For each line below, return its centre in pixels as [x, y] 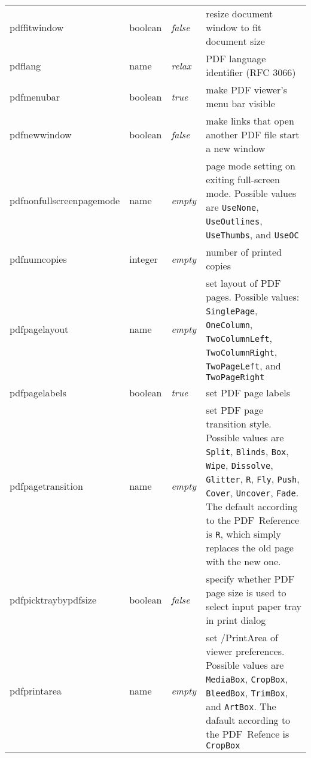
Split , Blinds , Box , [247, 451]
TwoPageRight [235, 377]
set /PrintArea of [242, 637]
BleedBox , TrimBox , [247, 692]
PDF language [236, 58]
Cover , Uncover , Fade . [252, 492]
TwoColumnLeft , [239, 338]
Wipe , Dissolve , [240, 465]
